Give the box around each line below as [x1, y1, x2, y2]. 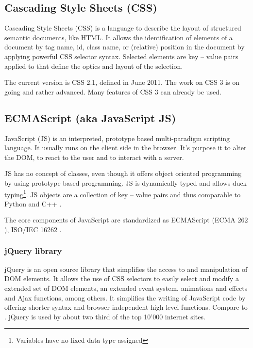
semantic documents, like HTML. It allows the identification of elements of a [4, 32, 233, 42]
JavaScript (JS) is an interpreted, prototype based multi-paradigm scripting [4, 133, 230, 143]
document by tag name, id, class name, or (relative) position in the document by [4, 42, 245, 52]
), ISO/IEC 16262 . [4, 224, 62, 234]
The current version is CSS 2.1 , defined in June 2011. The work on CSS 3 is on [4, 77, 239, 87]
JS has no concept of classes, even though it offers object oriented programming [4, 168, 241, 178]
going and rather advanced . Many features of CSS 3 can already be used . [4, 86, 221, 96]
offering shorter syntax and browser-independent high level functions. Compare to [4, 302, 248, 312]
